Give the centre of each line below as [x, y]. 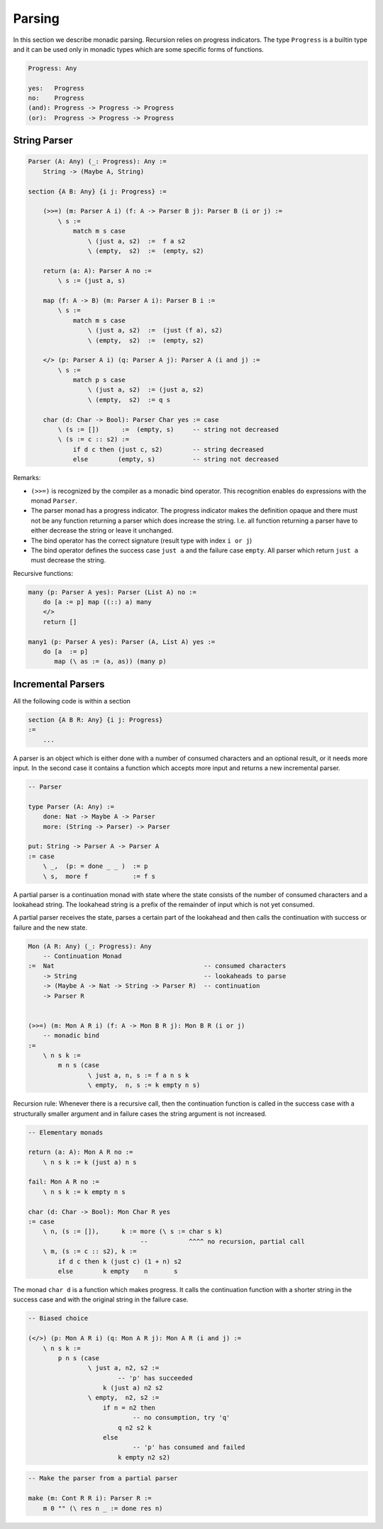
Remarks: [27, 478]
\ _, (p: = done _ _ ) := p [95, 866]
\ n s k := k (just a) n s [90, 1162]
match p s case [99, 380]
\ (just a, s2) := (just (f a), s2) [155, 330]
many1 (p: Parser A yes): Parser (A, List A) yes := [122, 641]
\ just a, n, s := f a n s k [138, 1075]
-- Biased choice [58, 1318]
